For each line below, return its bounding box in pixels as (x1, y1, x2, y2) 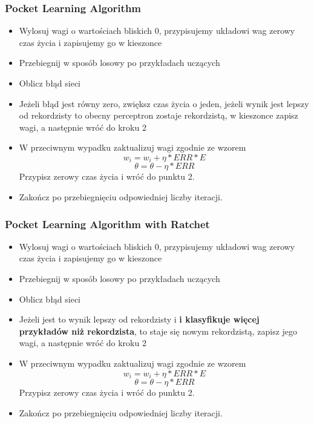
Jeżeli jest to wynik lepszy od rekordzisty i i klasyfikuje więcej (19, 313, 260, 326)
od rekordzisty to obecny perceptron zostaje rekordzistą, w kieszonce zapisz (19, 109, 298, 122)
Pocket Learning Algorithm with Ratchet (5, 216, 210, 231)
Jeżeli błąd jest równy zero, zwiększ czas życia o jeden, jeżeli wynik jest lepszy (19, 97, 309, 110)
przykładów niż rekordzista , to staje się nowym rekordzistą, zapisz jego (19, 324, 298, 337)
